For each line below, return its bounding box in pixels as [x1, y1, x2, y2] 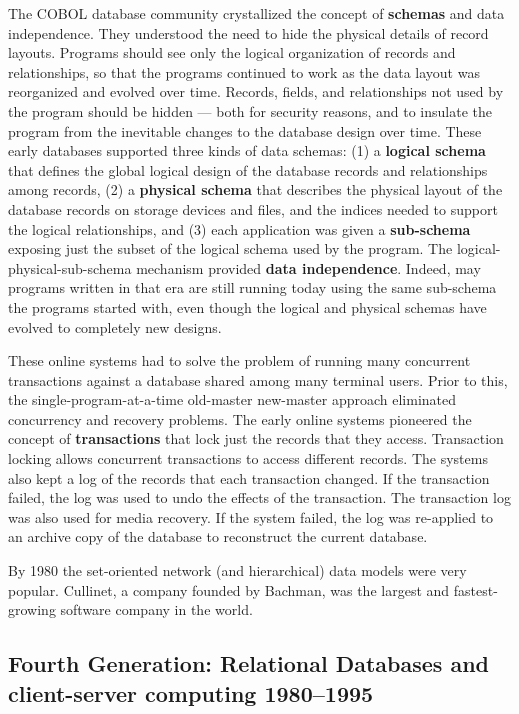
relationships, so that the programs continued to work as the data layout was [8, 61, 480, 82]
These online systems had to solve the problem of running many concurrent [8, 350, 471, 371]
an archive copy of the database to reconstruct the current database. [8, 526, 428, 547]
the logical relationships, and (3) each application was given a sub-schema [8, 218, 471, 239]
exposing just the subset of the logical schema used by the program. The [8, 238, 453, 259]
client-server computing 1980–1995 [8, 677, 374, 708]
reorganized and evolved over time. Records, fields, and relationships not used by [8, 81, 504, 102]
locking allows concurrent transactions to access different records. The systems [8, 448, 488, 469]
